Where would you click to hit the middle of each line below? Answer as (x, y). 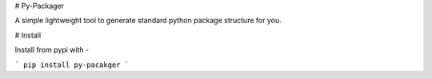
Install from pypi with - (52, 50)
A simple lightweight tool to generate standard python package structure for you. (148, 21)
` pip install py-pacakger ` (72, 65)
